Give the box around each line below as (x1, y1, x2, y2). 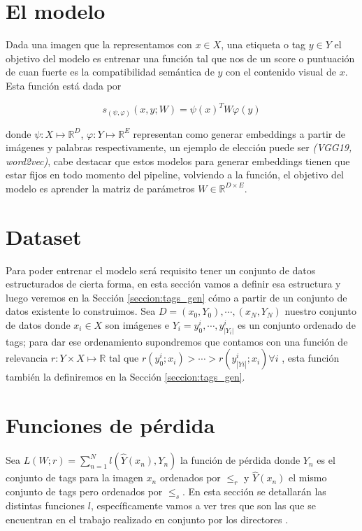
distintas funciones (6, 497, 85, 512)
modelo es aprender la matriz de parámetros (6, 180, 195, 195)
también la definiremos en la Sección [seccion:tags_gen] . (6, 369, 245, 384)
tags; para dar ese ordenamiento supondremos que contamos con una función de (6, 334, 348, 348)
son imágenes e (105, 317, 169, 332)
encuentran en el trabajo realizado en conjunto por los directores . (6, 511, 289, 526)
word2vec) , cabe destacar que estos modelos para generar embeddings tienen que (6, 153, 350, 168)
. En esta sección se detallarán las (182, 484, 326, 499)
